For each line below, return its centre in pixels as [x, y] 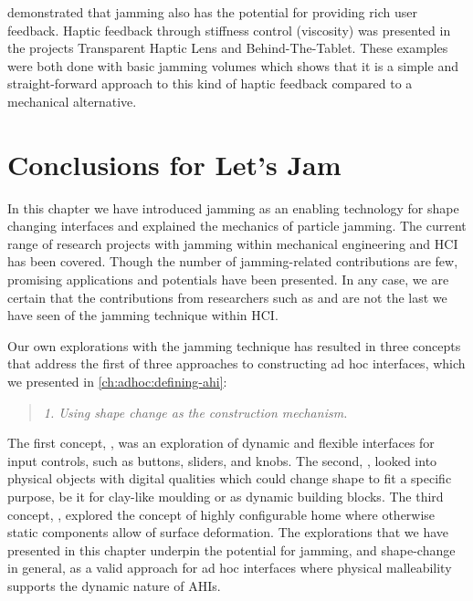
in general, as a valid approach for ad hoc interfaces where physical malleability [230, 568]
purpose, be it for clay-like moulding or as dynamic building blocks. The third [226, 496]
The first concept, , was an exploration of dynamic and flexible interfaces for [221, 443]
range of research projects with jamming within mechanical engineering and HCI [233, 243]
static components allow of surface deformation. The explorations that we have [228, 532]
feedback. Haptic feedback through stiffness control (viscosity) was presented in [229, 30]
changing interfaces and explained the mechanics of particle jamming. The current [237, 226]
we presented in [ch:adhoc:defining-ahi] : [117, 382]
